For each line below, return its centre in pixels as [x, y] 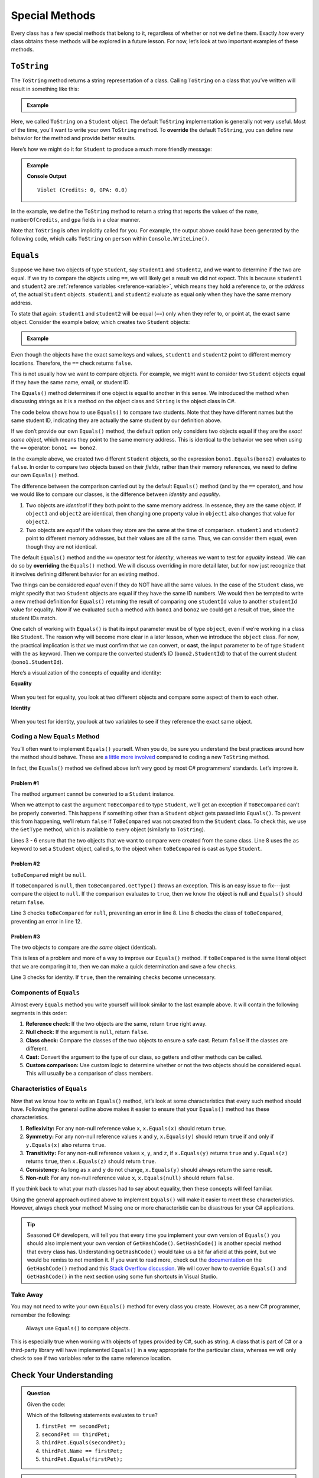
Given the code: [46, 1404]
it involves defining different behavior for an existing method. [85, 574]
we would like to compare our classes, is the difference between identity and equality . [116, 494]
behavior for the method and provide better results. [73, 138]
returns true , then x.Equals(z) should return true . [91, 1161]
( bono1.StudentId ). [37, 662]
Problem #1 [25, 783]
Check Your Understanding [62, 1375]
